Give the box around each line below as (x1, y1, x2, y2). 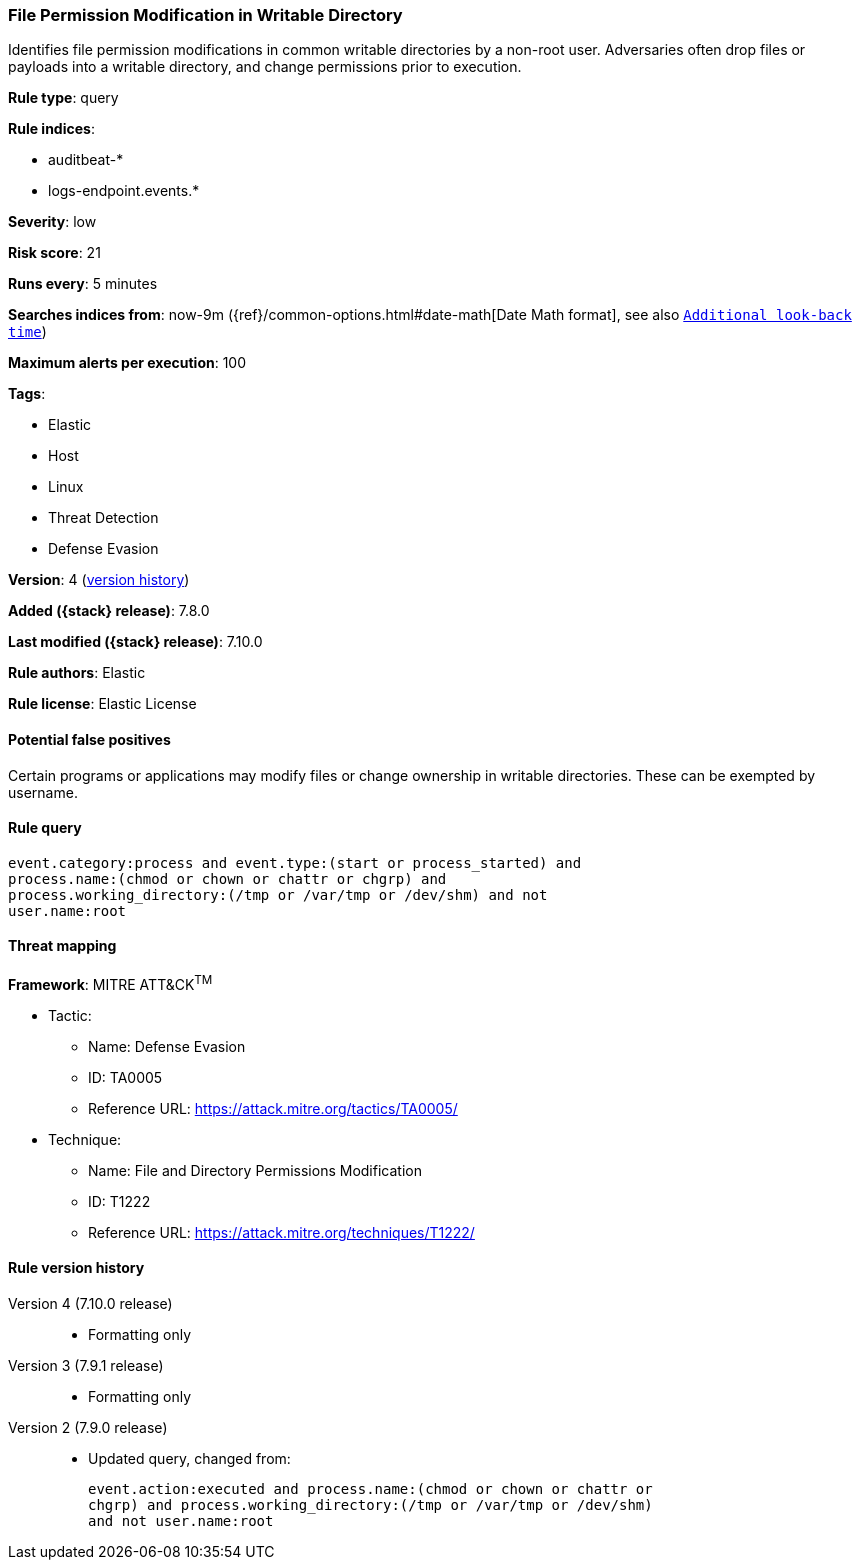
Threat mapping (8, 937, 117, 955)
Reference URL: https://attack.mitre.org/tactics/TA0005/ (88, 1099, 458, 1117)
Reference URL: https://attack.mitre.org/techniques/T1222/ (88, 1223, 475, 1241)
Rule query (8, 819, 82, 837)
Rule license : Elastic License (8, 695, 197, 713)
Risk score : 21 (8, 244, 101, 262)
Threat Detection (48, 509, 159, 527)
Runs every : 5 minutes (8, 275, 158, 293)
